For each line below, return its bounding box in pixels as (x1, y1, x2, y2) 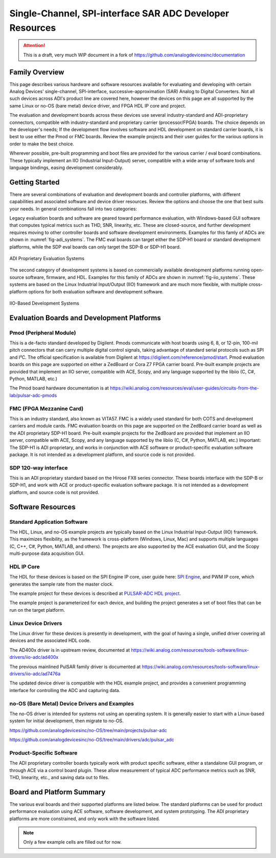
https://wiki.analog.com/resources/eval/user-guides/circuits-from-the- (110, 385, 259, 391)
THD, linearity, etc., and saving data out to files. (9, 774, 109, 780)
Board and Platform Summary (9, 787, 106, 796)
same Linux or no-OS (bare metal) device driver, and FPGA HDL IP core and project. (9, 102, 186, 109)
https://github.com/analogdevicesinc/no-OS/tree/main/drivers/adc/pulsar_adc (9, 737, 174, 743)
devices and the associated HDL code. (9, 637, 91, 643)
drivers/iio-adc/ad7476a (9, 671, 61, 677)
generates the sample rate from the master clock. (9, 581, 114, 587)
